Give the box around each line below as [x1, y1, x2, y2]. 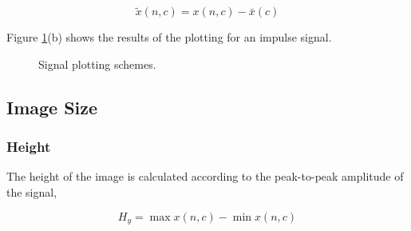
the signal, [6, 184, 57, 200]
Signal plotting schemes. [38, 55, 156, 72]
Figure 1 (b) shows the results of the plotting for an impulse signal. [6, 29, 332, 46]
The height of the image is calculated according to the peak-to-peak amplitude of [6, 168, 404, 185]
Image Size [6, 94, 98, 119]
